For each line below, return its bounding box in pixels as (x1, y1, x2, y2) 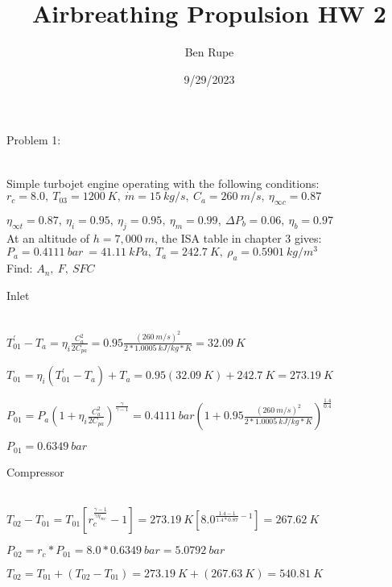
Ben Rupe (184, 44, 234, 60)
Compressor (6, 463, 64, 480)
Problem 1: (6, 131, 61, 148)
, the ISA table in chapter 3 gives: (155, 229, 322, 246)
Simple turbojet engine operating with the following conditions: (6, 174, 320, 191)
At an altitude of (6, 229, 90, 246)
